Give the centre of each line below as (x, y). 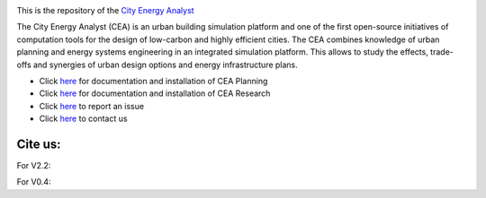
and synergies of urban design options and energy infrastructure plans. (166, 65)
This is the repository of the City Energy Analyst (105, 10)
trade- (442, 52)
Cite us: (39, 144)
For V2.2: (34, 166)
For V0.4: (34, 182)
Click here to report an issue (91, 106)
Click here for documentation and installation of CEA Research (155, 93)
